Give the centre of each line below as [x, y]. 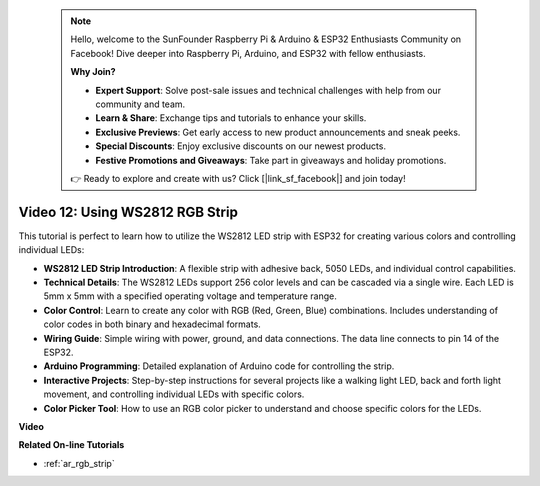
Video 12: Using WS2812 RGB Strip [128, 211]
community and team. [140, 104]
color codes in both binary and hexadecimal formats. [152, 324]
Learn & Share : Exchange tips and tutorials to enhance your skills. [231, 118]
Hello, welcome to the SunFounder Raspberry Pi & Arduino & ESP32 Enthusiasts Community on [266, 39]
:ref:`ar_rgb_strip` [79, 463]
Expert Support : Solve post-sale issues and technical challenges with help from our [268, 90]
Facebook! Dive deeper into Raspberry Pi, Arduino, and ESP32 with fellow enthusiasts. [248, 53]
